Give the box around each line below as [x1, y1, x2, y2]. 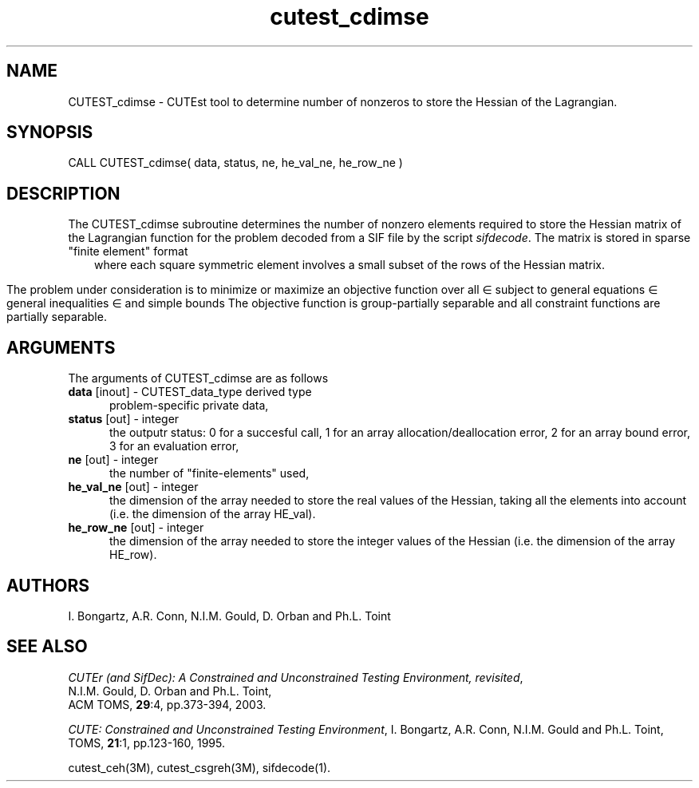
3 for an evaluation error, [109, 439, 239, 453]
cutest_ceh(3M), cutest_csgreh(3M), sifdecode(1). [68, 760, 331, 774]
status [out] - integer [68, 412, 180, 426]
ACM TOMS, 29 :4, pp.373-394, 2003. [68, 697, 267, 711]
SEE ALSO [6, 636, 88, 657]
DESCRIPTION [6, 183, 120, 204]
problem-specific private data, [109, 398, 269, 413]
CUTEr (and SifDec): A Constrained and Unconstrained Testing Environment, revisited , [68, 670, 523, 684]
